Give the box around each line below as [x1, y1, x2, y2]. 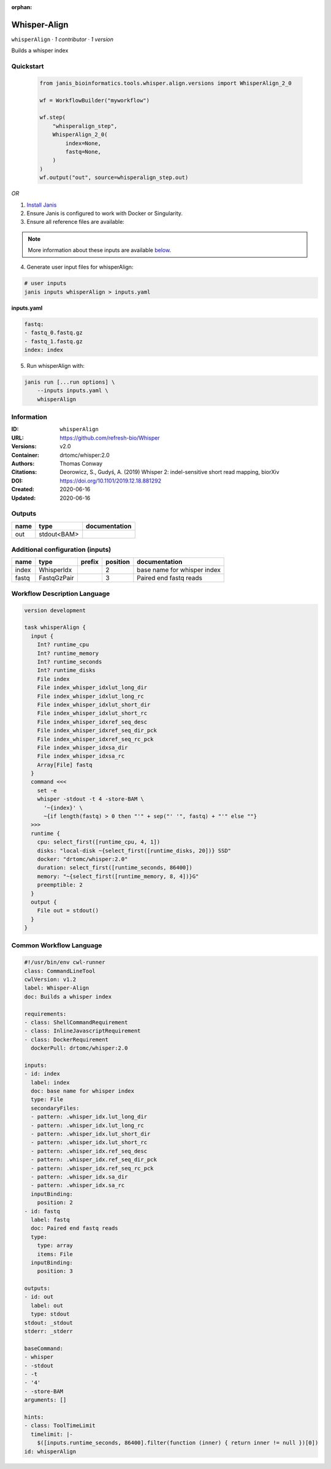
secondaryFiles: [31, 1104, 80, 1112]
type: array [37, 1242, 74, 1249]
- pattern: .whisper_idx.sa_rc [31, 1182, 125, 1189]
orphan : [11, 4, 32, 10]
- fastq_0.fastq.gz [24, 329, 83, 337]
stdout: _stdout [24, 1319, 74, 1326]
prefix [80, 558, 99, 567]
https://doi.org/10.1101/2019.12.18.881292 [59, 477, 162, 484]
